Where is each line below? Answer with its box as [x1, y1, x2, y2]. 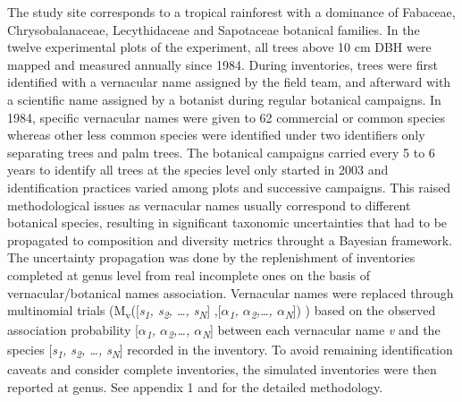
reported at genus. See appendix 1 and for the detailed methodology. [7, 378, 383, 397]
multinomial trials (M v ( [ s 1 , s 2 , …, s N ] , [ [7, 301, 222, 321]
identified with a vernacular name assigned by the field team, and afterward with [7, 73, 451, 91]
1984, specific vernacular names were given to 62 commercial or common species [7, 107, 446, 126]
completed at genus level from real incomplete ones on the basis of [7, 265, 370, 284]
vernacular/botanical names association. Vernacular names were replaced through [7, 283, 454, 302]
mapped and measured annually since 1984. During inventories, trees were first [7, 55, 438, 73]
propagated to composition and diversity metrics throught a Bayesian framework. [7, 230, 453, 249]
